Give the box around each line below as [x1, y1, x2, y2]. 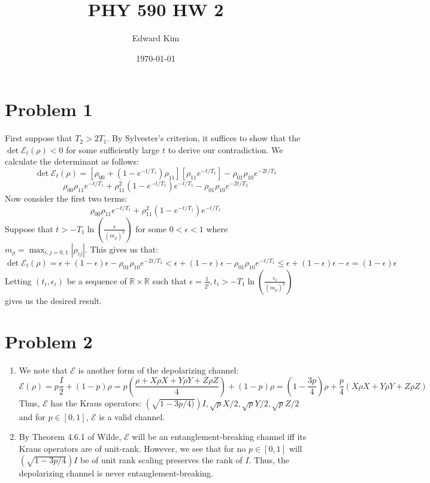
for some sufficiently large [66, 143, 160, 156]
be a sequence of [66, 274, 127, 287]
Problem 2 [5, 329, 93, 354]
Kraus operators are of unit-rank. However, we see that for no [19, 442, 246, 454]
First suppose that [5, 132, 72, 144]
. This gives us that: [84, 242, 159, 255]
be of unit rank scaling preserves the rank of [80, 454, 243, 466]
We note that [19, 364, 68, 376]
